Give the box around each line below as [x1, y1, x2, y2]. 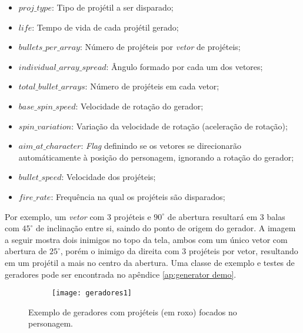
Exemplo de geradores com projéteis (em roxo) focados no [28, 305, 237, 318]
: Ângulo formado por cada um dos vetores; [106, 60, 263, 72]
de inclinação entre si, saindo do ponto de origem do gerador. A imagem [36, 222, 296, 234]
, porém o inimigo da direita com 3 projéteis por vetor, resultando [60, 245, 298, 257]
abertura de [5, 245, 47, 257]
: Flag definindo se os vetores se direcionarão [81, 139, 241, 152]
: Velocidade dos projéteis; [61, 171, 156, 183]
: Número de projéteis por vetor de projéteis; [79, 41, 241, 53]
